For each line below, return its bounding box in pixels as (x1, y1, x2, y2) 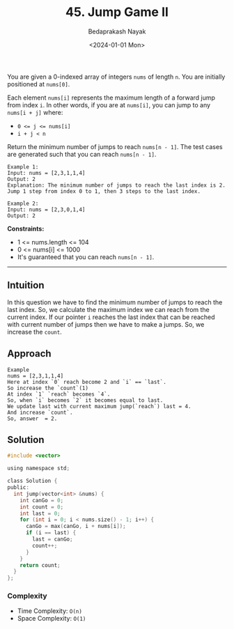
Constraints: (7, 224, 45, 233)
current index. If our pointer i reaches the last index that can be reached (7, 313, 215, 321)
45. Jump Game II (65, 4, 169, 20)
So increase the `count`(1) (7, 385, 89, 391)
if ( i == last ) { (25, 529, 77, 536)
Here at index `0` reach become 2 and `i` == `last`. (7, 378, 167, 385)
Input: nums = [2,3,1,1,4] (7, 169, 86, 176)
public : (7, 484, 30, 491)
